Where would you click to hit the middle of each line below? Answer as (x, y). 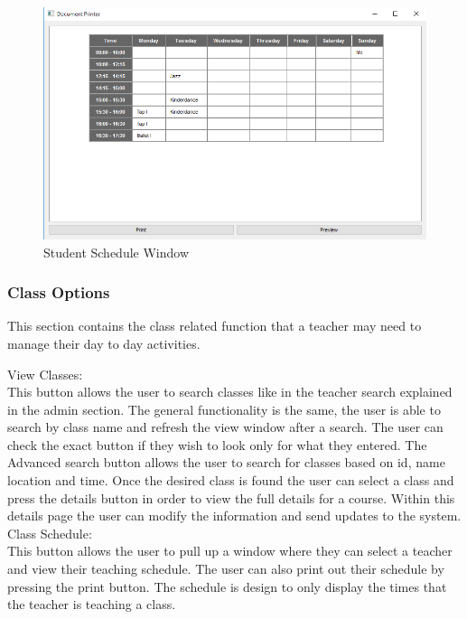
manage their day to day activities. (104, 343)
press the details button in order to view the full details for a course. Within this (231, 497)
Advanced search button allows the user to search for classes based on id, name (226, 462)
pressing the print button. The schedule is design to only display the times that (227, 586)
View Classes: (45, 374)
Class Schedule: (50, 533)
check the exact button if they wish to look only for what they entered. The (217, 444)
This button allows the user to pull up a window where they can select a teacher (230, 551)
